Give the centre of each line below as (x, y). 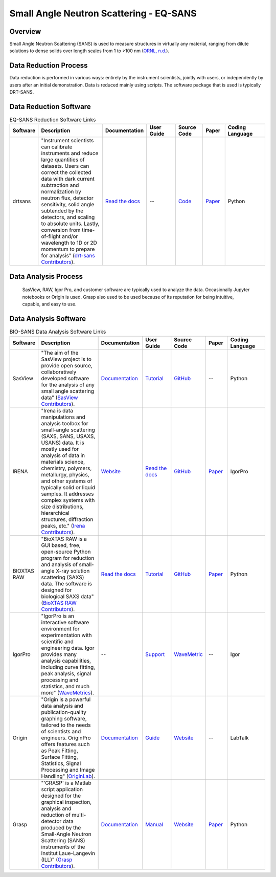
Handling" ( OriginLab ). (68, 776)
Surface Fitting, (60, 757)
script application (62, 789)
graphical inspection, (66, 802)
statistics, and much (65, 686)
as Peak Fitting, (60, 751)
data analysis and (62, 706)
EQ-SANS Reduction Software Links (53, 120)
